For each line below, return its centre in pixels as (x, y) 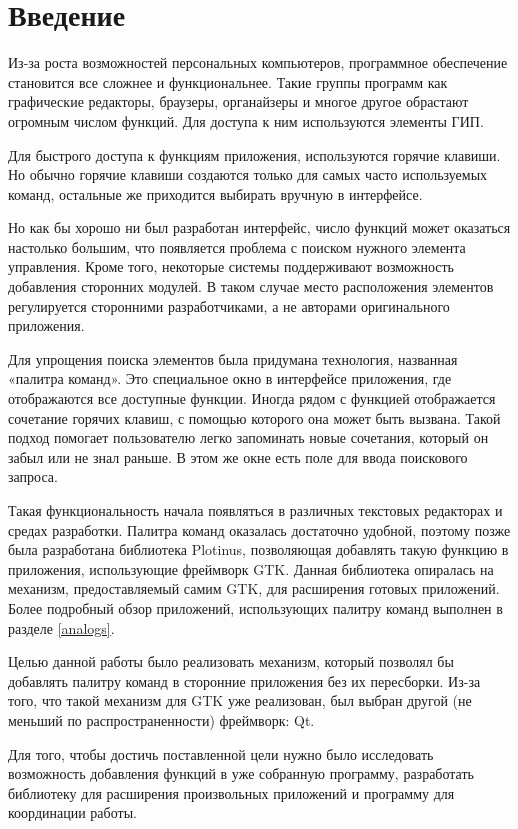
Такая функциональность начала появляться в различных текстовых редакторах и (255, 510)
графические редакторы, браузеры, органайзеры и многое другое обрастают (238, 101)
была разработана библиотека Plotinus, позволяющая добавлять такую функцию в (258, 549)
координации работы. (72, 812)
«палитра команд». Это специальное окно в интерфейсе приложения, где (230, 378)
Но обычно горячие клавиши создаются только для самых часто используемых (248, 174)
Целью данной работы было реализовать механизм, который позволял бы (231, 661)
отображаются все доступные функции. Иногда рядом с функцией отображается (252, 398)
